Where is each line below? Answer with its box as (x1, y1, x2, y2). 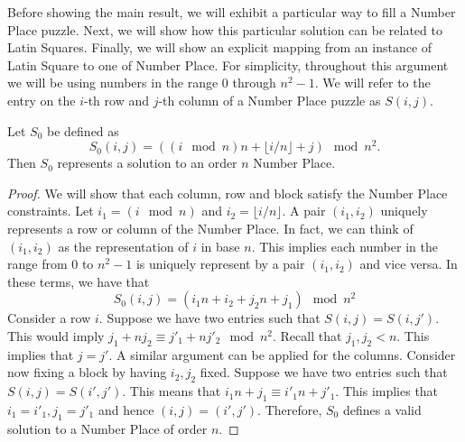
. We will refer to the (314, 73, 431, 92)
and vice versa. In (359, 254, 458, 273)
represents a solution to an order (57, 153, 237, 172)
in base (200, 236, 240, 255)
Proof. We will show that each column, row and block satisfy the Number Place (7, 183, 448, 202)
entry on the (7, 90, 76, 109)
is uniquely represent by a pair (135, 254, 305, 273)
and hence (98, 400, 154, 419)
